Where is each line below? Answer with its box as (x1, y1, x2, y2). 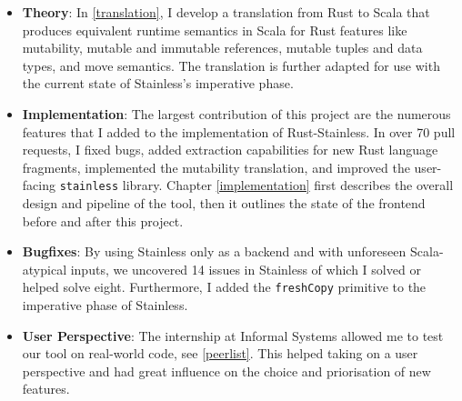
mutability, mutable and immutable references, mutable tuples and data (22, 38, 423, 57)
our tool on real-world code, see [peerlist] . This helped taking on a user (22, 344, 418, 363)
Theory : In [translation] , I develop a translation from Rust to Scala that (22, 3, 430, 21)
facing (22, 175, 55, 195)
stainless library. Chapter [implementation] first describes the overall (59, 175, 454, 195)
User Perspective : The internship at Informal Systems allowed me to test (22, 326, 444, 345)
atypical (22, 259, 67, 278)
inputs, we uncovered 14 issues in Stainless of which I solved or (70, 259, 421, 278)
